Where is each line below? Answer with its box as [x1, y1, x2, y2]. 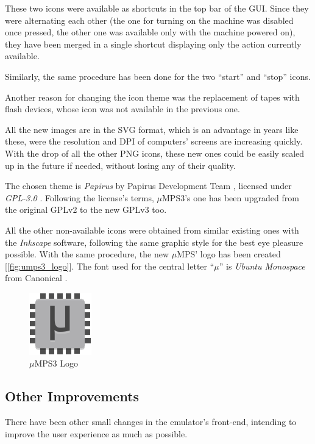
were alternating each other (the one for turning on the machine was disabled [5, 13, 294, 26]
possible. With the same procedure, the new [5, 248, 169, 260]
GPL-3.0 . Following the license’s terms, [5, 191, 154, 204]
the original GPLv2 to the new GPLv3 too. [5, 203, 167, 216]
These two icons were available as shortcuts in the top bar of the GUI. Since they [5, 2, 309, 14]
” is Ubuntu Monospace [219, 259, 305, 272]
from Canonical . [5, 271, 68, 284]
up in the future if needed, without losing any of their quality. [5, 159, 236, 171]
